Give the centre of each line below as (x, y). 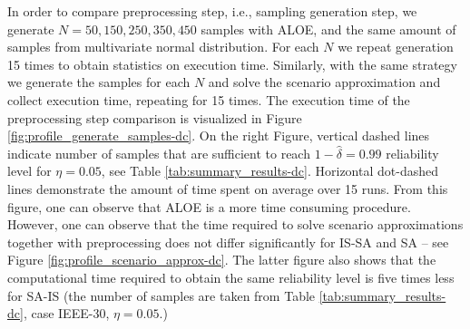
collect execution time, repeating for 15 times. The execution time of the (209, 99)
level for (29, 171)
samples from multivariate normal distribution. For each (163, 47)
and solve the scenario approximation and (324, 82)
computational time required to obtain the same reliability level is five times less (231, 277)
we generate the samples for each (99, 82)
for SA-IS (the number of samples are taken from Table (162, 295)
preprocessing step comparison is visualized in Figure (155, 117)
